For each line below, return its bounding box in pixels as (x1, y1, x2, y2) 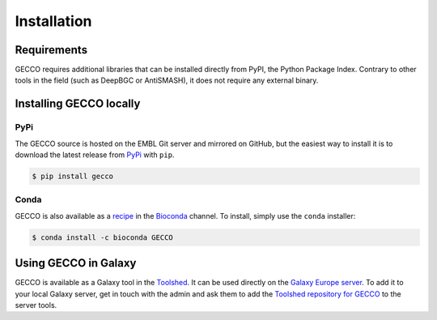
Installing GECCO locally (15, 97, 141, 111)
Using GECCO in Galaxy (15, 256, 137, 271)
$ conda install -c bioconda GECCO (32, 233, 173, 242)
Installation (15, 12, 92, 30)
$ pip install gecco (32, 171, 113, 181)
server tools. (15, 300, 57, 309)
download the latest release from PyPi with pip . (15, 150, 175, 160)
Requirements (15, 43, 88, 57)
